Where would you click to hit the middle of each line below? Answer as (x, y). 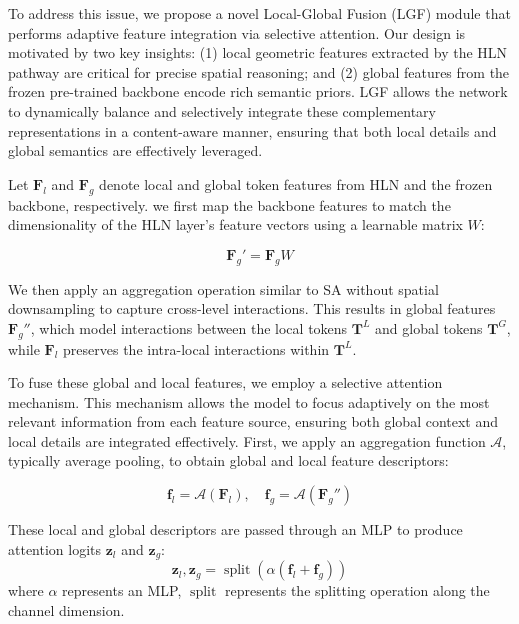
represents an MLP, (122, 590)
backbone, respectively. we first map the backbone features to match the (229, 204)
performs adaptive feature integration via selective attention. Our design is (237, 32)
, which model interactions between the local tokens (189, 327)
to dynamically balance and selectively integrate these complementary (222, 110)
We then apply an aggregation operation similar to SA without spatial (223, 288)
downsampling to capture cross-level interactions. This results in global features (252, 308)
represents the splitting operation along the (357, 590)
